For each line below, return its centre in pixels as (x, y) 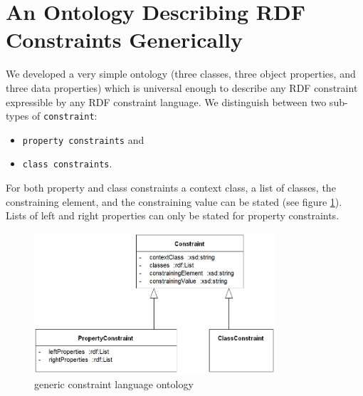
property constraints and (83, 139)
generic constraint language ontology (114, 384)
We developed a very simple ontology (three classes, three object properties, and (181, 74)
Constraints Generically (125, 40)
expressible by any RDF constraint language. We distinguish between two (166, 101)
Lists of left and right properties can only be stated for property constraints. (173, 215)
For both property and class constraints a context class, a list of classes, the (171, 188)
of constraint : (65, 116)
